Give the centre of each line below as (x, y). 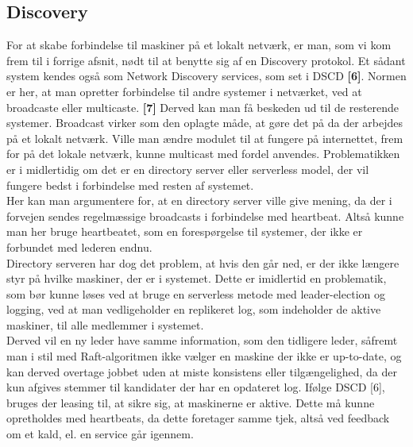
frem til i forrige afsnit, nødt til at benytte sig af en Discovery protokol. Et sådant (206, 60)
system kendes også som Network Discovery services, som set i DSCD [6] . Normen (206, 76)
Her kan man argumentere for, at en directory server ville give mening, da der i (199, 200)
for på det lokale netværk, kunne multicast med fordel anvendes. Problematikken (203, 154)
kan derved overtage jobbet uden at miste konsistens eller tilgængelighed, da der (202, 371)
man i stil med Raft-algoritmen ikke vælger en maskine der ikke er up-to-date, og (204, 356)
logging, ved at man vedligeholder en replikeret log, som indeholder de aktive (194, 309)
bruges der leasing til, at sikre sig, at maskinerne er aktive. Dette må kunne (191, 402)
